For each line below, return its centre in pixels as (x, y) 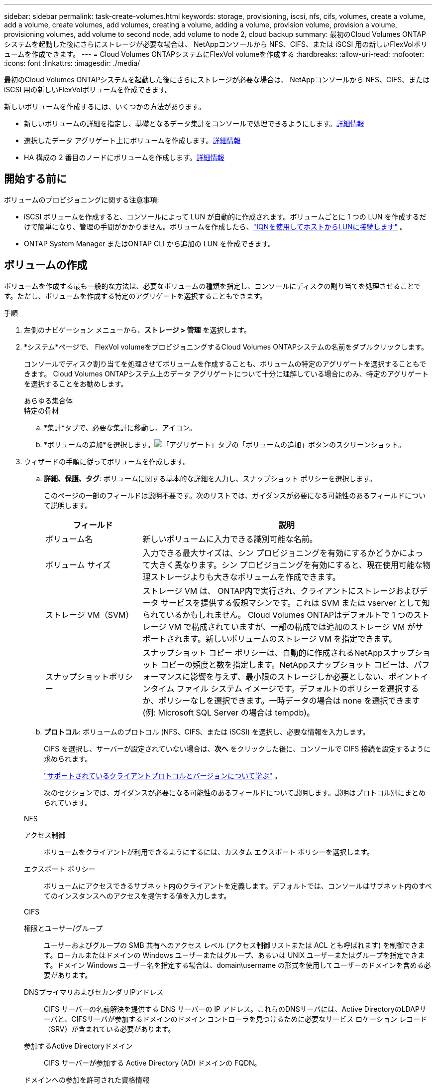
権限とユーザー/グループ (63, 928)
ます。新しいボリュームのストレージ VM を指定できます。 (289, 638)
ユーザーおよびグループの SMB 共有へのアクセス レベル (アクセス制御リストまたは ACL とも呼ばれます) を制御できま (234, 945)
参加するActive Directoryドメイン (78, 1046)
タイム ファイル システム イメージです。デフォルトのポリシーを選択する (285, 688)
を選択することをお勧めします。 (76, 383)
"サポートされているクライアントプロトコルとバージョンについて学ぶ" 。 (163, 775)
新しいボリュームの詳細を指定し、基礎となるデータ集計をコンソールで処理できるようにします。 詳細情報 (194, 123)
